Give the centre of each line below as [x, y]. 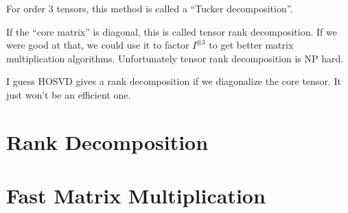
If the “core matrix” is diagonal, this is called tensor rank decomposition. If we [172, 31]
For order [26, 8]
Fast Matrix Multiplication [136, 196]
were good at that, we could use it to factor [98, 45]
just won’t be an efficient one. [69, 94]
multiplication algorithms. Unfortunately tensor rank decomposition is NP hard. [175, 58]
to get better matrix [251, 45]
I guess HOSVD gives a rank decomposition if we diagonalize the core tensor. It [174, 81]
